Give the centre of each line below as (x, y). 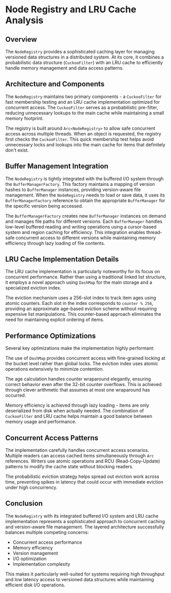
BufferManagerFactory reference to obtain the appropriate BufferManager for (85, 200)
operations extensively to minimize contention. (55, 369)
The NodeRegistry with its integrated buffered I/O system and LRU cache (82, 516)
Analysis (24, 20)
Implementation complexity (41, 564)
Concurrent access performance (47, 542)
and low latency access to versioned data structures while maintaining (80, 579)
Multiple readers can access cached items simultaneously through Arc (80, 456)
